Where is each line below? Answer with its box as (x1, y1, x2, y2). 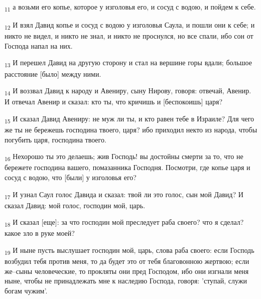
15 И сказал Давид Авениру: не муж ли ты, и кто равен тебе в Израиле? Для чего (5, 113, 254, 125)
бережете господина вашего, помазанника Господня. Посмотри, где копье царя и (5, 162, 250, 173)
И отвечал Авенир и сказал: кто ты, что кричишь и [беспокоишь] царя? (5, 96, 223, 107)
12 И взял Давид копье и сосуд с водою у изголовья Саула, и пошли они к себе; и (5, 20, 255, 31)
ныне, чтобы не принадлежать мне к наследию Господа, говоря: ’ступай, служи (5, 275, 247, 286)
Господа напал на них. (5, 40, 73, 51)
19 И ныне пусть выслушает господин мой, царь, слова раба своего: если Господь (5, 244, 254, 256)
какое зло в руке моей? (5, 228, 75, 238)
